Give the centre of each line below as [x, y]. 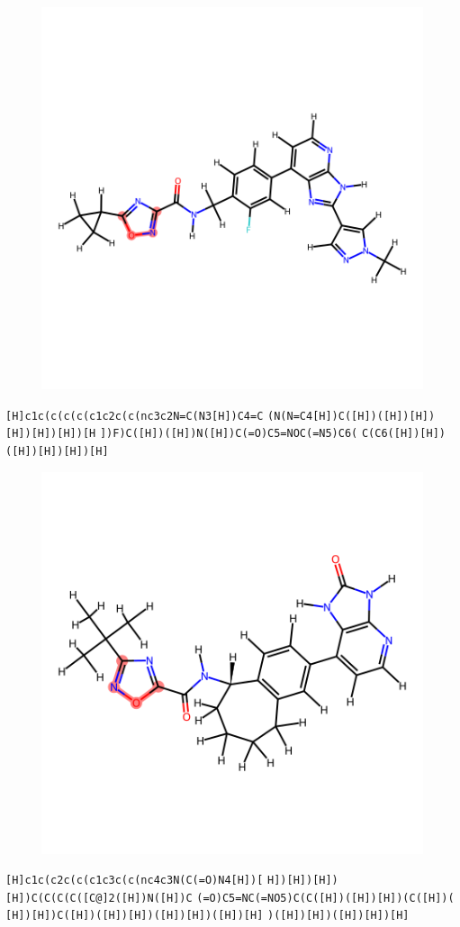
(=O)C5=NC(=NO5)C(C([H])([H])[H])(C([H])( [325, 898]
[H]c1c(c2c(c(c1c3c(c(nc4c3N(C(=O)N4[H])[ [135, 881]
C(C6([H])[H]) [404, 434]
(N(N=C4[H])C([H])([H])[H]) [352, 416]
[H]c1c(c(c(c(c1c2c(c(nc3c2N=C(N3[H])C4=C [135, 416]
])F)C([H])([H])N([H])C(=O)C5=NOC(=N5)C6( [229, 434]
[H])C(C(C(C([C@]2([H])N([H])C [99, 898]
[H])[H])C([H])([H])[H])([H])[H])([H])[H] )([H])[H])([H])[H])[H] [207, 916]
